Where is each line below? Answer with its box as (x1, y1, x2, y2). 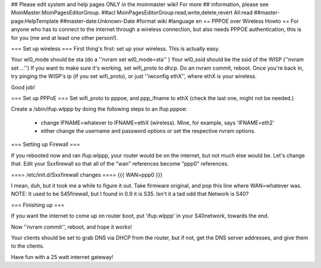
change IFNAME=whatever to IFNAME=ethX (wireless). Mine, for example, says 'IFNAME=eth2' (40, 119, 275, 126)
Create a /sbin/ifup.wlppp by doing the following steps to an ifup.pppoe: (11, 105, 187, 113)
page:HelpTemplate (11, 17, 59, 24)
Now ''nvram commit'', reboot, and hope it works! (11, 223, 133, 230)
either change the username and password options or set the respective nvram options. (40, 127, 256, 135)
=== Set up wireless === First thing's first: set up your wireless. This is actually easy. (11, 45, 220, 52)
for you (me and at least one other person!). (11, 34, 118, 41)
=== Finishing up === (11, 201, 65, 208)
